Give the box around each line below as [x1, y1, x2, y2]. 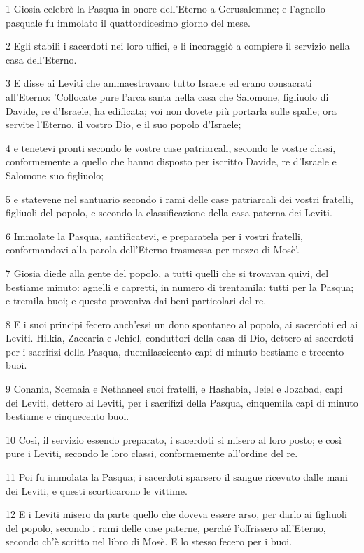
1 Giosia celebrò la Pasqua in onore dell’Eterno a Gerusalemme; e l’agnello [6, 1, 325, 15]
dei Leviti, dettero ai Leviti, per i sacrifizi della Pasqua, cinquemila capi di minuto [6, 395, 358, 409]
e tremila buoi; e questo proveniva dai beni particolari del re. [6, 293, 267, 308]
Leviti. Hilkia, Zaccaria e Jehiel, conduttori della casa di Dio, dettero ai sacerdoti [6, 330, 354, 345]
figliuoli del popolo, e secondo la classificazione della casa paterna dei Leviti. [6, 205, 332, 220]
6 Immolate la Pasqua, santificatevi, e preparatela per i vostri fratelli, [6, 228, 303, 243]
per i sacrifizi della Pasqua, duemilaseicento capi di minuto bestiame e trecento [6, 344, 344, 358]
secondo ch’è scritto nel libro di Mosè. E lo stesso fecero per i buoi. [6, 534, 293, 549]
